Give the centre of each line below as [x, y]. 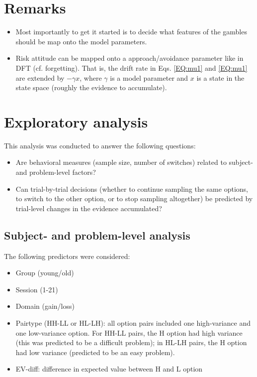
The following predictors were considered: [67, 256]
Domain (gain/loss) [45, 306]
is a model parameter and [149, 77]
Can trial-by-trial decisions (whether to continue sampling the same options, [132, 188]
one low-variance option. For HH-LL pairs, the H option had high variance [129, 332]
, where [91, 77]
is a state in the [220, 77]
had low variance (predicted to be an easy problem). [95, 352]
